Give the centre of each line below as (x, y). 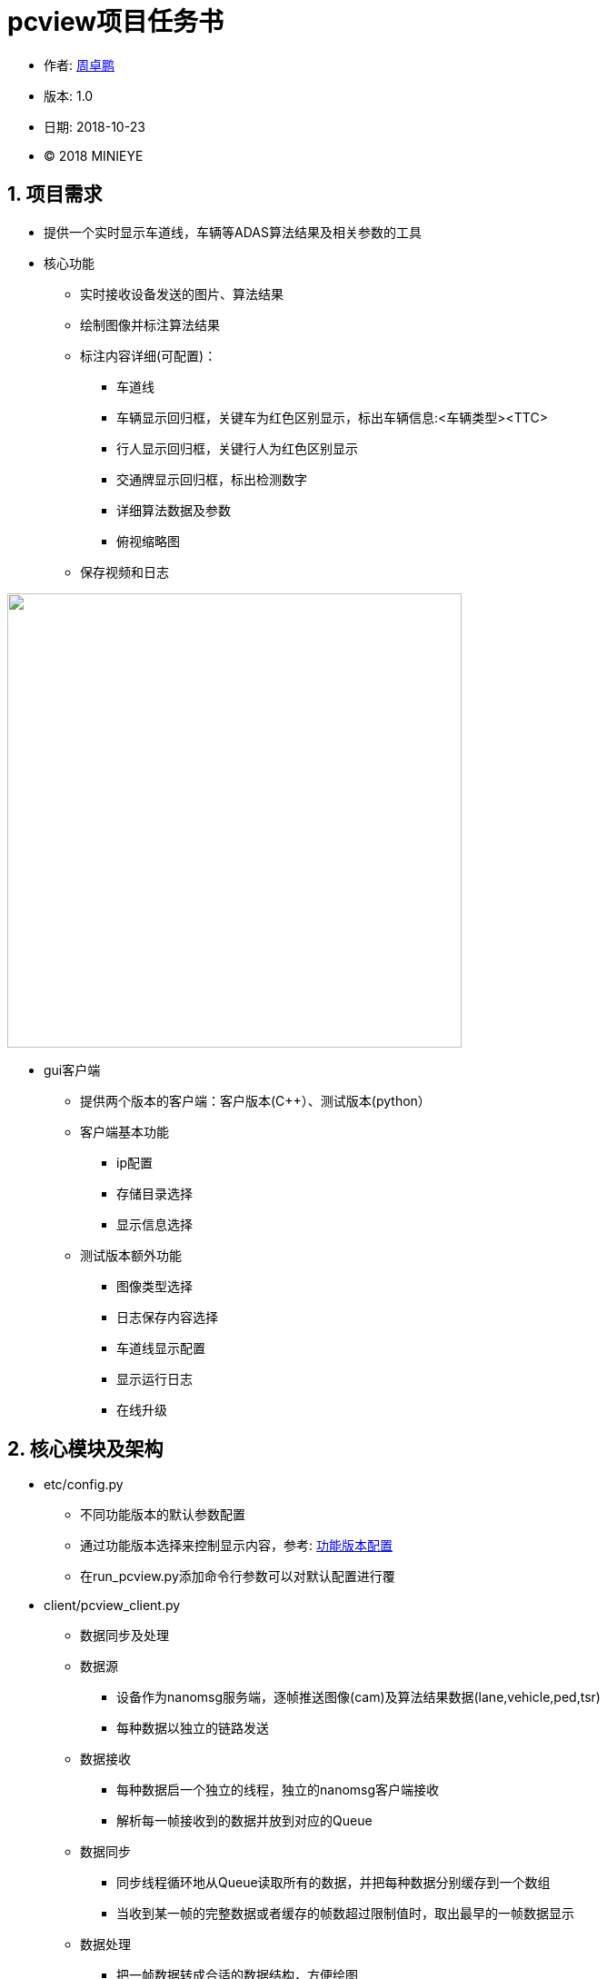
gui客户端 (72, 1069)
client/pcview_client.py (112, 1606)
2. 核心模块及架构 (85, 1449)
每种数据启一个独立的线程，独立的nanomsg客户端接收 (278, 1790)
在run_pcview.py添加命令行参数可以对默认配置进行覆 (238, 1576)
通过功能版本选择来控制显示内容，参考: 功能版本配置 (236, 1546)
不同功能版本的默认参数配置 (163, 1515)
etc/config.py (84, 1485)
